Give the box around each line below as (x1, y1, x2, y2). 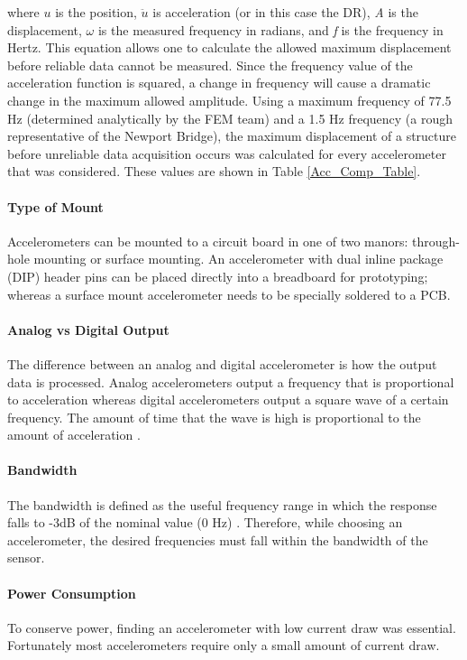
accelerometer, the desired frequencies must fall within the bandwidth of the (7, 530, 428, 549)
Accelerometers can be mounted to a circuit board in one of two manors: (7, 231, 408, 250)
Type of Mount (7, 197, 104, 216)
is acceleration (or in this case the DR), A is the (152, 3, 418, 21)
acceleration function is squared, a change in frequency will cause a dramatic (7, 73, 431, 92)
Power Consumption (7, 583, 136, 602)
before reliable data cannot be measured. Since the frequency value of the (7, 55, 413, 74)
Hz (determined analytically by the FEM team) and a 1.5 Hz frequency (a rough (7, 108, 453, 127)
